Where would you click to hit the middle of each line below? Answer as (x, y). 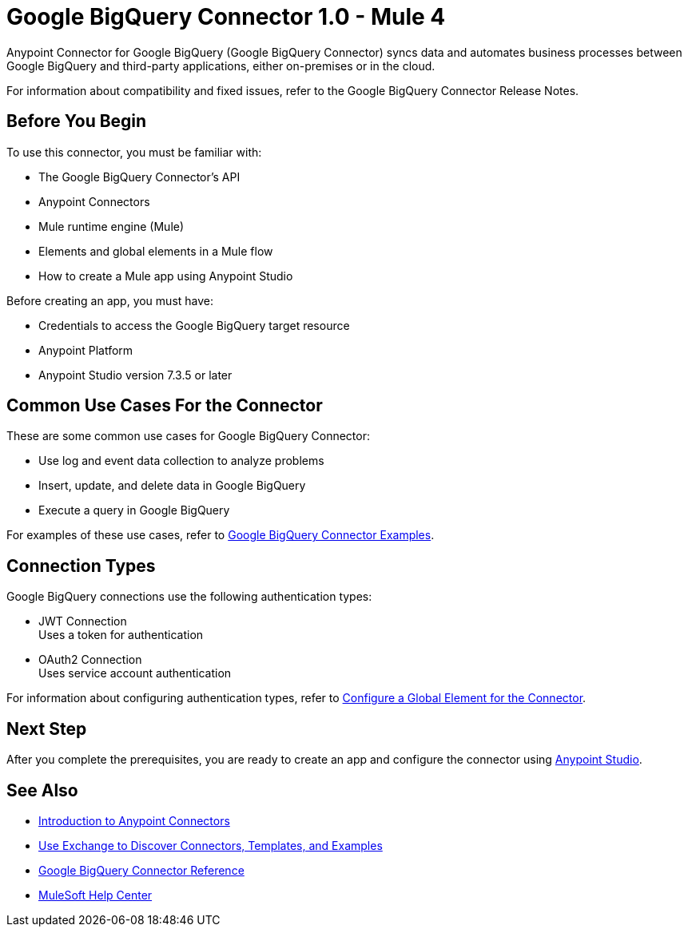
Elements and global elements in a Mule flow (156, 251)
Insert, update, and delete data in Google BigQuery (172, 486)
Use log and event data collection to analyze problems (181, 461)
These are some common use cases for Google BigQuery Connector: (189, 436)
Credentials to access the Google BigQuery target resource (194, 325)
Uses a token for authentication (121, 635)
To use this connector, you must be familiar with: (134, 152)
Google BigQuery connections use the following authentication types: (189, 597)
